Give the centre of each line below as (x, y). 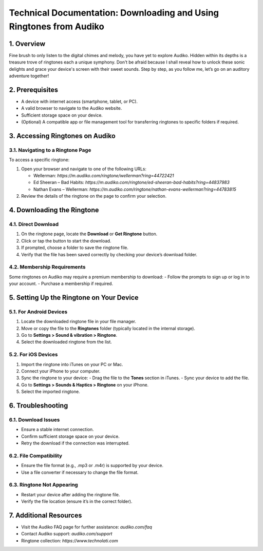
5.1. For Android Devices (38, 311)
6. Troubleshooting (38, 405)
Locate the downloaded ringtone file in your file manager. (79, 322)
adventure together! (29, 76)
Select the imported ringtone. (51, 392)
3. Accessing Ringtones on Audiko (62, 136)
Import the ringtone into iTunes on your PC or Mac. (72, 364)
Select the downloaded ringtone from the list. (66, 342)
